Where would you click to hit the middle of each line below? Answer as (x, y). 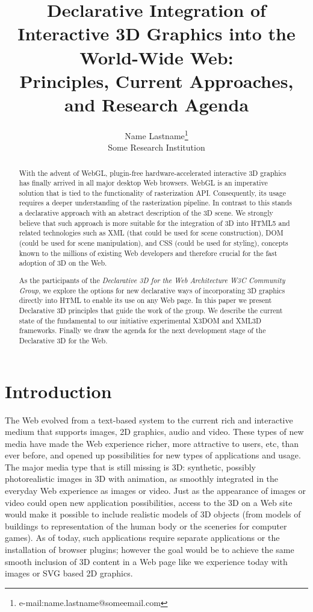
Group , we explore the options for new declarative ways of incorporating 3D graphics (152, 290)
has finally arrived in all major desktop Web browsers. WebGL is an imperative (143, 183)
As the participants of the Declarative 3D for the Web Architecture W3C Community (152, 280)
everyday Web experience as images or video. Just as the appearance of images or (156, 491)
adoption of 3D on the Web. (63, 263)
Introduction (58, 391)
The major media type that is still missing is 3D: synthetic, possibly (130, 467)
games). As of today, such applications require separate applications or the (142, 538)
